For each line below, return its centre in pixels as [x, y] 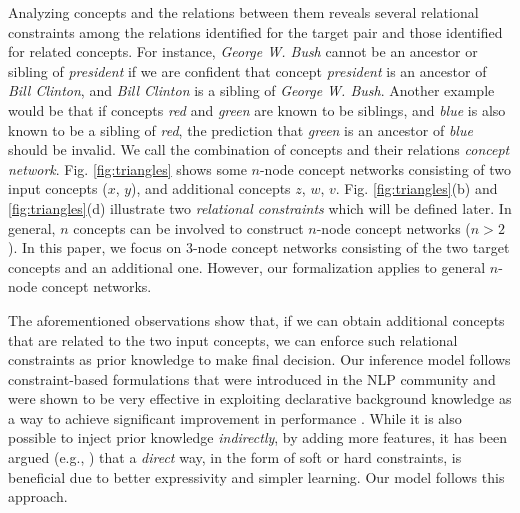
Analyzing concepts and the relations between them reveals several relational [243, 12]
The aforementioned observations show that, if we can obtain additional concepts [256, 319]
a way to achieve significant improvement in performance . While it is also [235, 417]
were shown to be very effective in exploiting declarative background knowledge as [260, 398]
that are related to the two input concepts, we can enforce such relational [233, 339]
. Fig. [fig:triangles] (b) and [416, 188]
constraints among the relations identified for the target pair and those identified [255, 31]
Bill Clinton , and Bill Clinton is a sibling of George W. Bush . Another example [251, 90]
